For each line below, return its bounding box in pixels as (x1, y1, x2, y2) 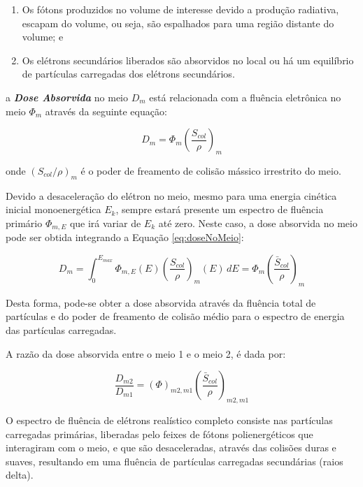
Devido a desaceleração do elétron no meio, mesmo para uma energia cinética (6, 188, 337, 203)
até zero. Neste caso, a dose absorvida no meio (158, 215, 357, 230)
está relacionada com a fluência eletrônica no (149, 89, 341, 104)
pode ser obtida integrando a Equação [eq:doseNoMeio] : (6, 230, 244, 245)
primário (6, 215, 43, 230)
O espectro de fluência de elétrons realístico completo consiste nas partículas (6, 412, 333, 427)
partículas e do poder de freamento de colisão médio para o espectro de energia (6, 309, 345, 324)
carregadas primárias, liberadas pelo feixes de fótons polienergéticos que (6, 426, 313, 441)
